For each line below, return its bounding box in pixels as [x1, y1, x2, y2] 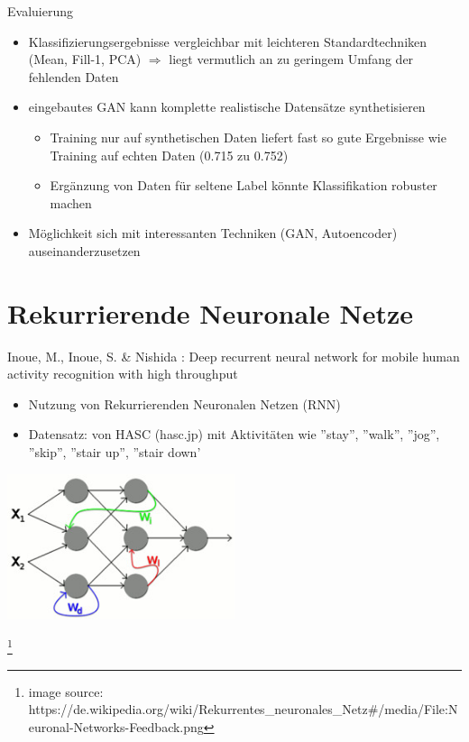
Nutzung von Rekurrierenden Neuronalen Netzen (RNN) [28, 394, 341, 413]
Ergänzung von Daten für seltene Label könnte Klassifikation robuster [50, 176, 437, 195]
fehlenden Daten [28, 67, 119, 86]
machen [50, 193, 92, 212]
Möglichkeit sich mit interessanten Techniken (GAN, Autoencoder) [28, 224, 398, 243]
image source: [28, 682, 104, 701]
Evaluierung [7, 2, 73, 20]
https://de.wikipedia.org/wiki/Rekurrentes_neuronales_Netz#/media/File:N [28, 700, 458, 719]
